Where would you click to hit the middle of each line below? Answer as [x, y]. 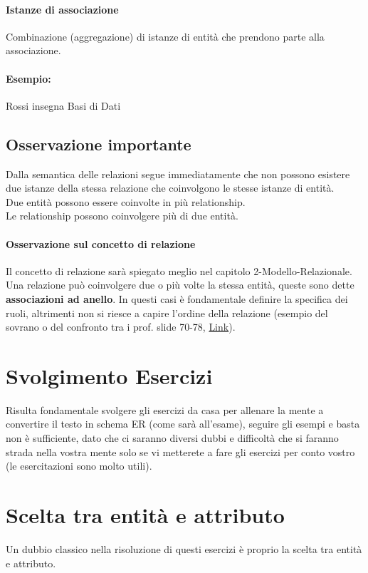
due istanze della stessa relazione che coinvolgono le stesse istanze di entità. [170, 188]
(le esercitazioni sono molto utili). [79, 466]
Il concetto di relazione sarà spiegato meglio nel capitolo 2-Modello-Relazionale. [179, 270]
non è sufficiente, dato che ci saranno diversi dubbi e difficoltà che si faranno [172, 438]
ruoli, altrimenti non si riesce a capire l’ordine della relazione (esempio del [167, 313]
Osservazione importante [99, 144]
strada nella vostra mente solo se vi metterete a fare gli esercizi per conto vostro [180, 451]
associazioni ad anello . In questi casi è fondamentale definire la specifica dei [177, 298]
